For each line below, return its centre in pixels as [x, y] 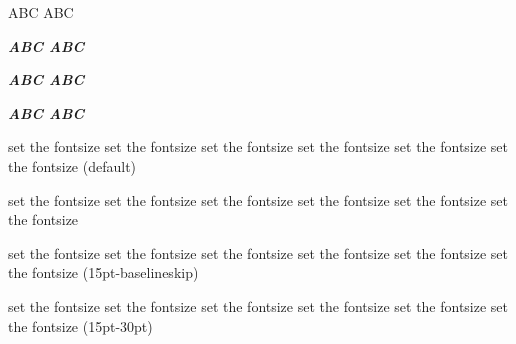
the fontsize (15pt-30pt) [80, 325]
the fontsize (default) [72, 165]
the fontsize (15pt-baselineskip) [103, 272]
